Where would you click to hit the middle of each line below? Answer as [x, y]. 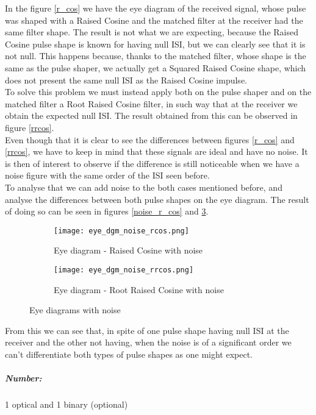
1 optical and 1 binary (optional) [66, 404]
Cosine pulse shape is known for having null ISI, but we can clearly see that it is [155, 44]
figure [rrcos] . [30, 127]
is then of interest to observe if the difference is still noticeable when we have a [152, 163]
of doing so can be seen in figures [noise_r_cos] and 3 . [107, 211]
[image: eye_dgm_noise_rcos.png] [121, 231]
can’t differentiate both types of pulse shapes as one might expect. [129, 354]
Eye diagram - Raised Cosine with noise [128, 250]
